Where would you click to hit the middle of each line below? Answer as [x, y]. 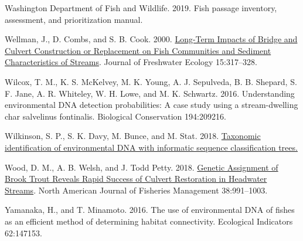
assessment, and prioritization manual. [74, 19]
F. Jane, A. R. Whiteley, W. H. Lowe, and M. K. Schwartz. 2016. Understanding [150, 93]
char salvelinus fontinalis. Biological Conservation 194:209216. [115, 116]
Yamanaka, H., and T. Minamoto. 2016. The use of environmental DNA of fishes [150, 210]
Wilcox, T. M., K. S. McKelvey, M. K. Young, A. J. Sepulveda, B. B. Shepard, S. [151, 81]
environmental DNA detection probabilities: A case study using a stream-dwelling [151, 105]
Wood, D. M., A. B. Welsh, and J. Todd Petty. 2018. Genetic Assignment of [142, 167]
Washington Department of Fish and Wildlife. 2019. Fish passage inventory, [141, 8]
